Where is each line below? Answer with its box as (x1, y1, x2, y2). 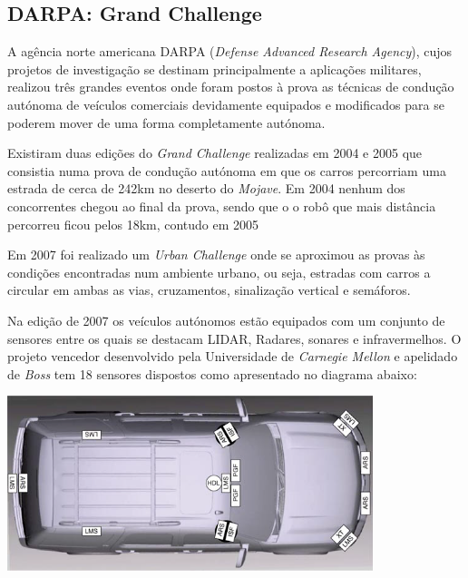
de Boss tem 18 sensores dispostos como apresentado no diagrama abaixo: (7, 364, 417, 383)
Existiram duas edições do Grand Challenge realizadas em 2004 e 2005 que (7, 143, 423, 162)
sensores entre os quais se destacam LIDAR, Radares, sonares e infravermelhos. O (7, 328, 462, 348)
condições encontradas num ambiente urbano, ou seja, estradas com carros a (7, 262, 431, 281)
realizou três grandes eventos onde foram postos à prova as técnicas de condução (7, 77, 454, 96)
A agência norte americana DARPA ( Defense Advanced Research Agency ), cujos (7, 42, 453, 61)
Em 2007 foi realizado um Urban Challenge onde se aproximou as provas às (7, 245, 425, 264)
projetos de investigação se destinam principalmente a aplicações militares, (7, 59, 422, 78)
